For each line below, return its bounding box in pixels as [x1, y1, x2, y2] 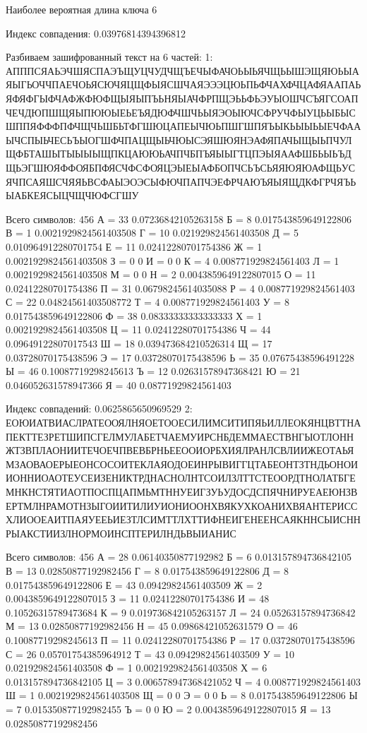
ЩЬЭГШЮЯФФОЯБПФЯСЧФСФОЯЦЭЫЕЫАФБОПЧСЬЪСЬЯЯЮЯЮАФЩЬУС [6, 160, 356, 174]
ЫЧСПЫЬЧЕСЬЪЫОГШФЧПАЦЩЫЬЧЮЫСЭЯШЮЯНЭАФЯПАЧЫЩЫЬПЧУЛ [6, 132, 352, 147]
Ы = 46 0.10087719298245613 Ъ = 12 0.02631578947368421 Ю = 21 [6, 364, 301, 379]
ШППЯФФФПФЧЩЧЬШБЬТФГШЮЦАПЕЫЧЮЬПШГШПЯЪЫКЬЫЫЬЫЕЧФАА [6, 119, 361, 133]
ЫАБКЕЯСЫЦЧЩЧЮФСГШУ [6, 188, 139, 203]
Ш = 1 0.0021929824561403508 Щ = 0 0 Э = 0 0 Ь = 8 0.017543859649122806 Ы [6, 688, 358, 703]
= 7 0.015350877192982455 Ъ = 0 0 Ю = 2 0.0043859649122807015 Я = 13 [6, 701, 331, 716]
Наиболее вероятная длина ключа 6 [6, 2, 157, 16]
